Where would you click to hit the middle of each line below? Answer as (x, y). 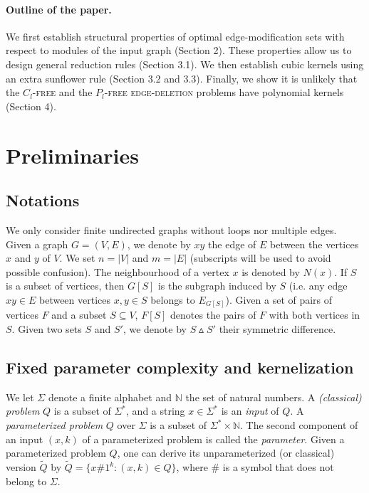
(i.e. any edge (318, 286)
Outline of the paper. (59, 9)
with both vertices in (315, 315)
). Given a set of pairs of (279, 299)
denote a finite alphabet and (110, 397)
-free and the (62, 92)
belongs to (173, 299)
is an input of (250, 411)
